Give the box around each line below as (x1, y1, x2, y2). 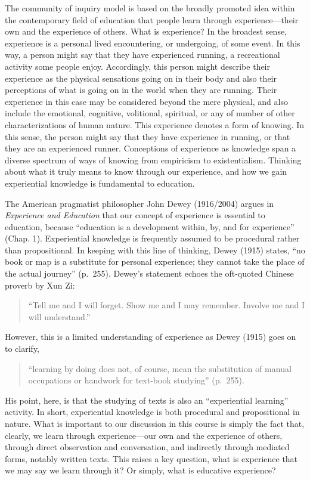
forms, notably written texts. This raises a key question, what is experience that (5, 452, 298, 464)
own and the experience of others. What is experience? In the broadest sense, (5, 25, 287, 38)
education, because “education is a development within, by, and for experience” (5, 220, 294, 233)
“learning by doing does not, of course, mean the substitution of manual (28, 362, 292, 374)
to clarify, (5, 342, 40, 355)
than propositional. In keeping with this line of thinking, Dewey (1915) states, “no (5, 243, 305, 256)
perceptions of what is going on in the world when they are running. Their (5, 83, 277, 96)
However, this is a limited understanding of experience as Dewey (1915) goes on (5, 330, 296, 343)
